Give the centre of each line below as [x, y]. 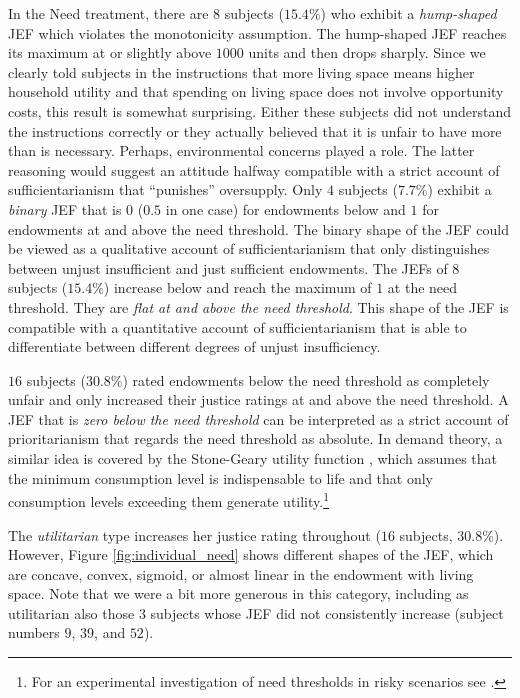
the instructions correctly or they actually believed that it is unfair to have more [255, 130]
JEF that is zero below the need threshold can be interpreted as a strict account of [258, 418]
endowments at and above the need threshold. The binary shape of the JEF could [259, 228]
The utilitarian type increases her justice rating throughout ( [194, 534]
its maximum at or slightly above [110, 52]
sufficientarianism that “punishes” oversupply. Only [165, 189]
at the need [422, 287]
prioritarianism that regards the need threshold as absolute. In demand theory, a [255, 438]
